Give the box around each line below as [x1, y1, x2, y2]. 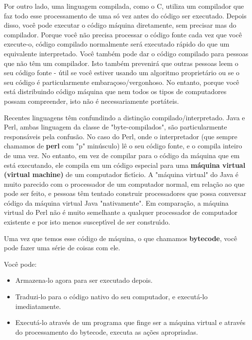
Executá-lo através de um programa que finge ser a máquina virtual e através [15, 317, 246, 327]
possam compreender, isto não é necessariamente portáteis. [4, 96, 179, 106]
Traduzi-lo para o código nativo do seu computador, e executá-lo [15, 291, 208, 302]
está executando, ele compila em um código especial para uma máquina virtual [4, 160, 246, 170]
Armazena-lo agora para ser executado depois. [15, 275, 153, 285]
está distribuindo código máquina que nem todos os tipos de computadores [4, 86, 227, 97]
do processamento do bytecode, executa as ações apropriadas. [15, 326, 198, 337]
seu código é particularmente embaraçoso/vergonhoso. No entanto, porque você [4, 77, 239, 87]
